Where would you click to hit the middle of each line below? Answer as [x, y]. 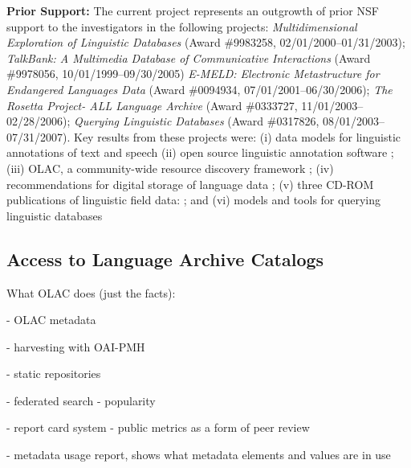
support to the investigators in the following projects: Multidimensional [182, 26]
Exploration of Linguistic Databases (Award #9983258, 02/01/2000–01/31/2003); [206, 42]
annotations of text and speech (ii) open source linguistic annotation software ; [200, 152]
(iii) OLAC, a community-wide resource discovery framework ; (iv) [170, 168]
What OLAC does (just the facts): [91, 292]
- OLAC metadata [51, 320]
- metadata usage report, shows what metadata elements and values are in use [199, 455]
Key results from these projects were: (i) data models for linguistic [237, 136]
